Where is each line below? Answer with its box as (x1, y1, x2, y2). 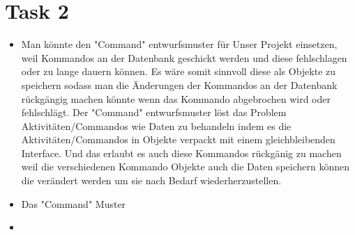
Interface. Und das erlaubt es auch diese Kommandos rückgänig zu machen (21, 145, 342, 160)
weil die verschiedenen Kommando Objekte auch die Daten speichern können (21, 159, 349, 174)
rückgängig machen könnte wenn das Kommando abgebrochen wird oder (21, 91, 331, 106)
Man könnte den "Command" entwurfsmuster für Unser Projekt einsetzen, (21, 37, 338, 51)
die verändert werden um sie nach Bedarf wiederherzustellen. (21, 173, 282, 188)
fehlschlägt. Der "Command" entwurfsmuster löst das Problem (21, 105, 287, 120)
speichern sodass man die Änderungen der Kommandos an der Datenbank (21, 77, 338, 92)
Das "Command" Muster (21, 196, 126, 211)
